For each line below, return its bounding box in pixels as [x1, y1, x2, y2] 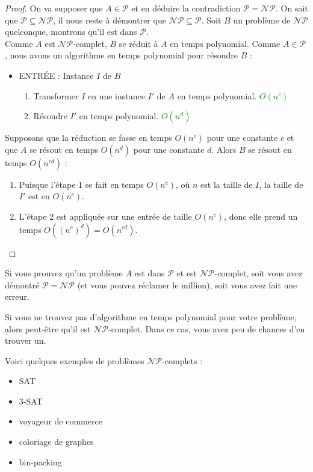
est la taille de [200, 178, 253, 190]
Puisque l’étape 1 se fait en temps [19, 178, 144, 190]
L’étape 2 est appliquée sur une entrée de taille [19, 210, 192, 222]
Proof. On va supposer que [5, 2, 103, 14]
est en [28, 190, 50, 202]
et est [176, 267, 197, 279]
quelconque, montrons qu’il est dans [5, 25, 137, 38]
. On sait [276, 2, 308, 14]
